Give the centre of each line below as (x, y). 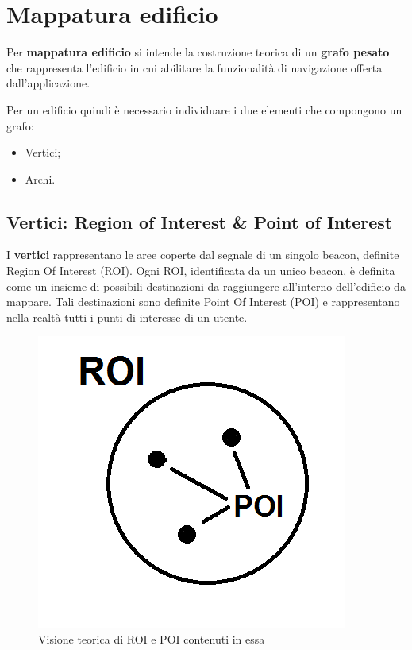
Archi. (40, 178)
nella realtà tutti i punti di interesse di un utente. (127, 317)
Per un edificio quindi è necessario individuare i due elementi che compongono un (204, 109)
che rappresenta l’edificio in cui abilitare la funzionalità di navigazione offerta (194, 67)
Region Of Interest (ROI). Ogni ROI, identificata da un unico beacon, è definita (201, 271)
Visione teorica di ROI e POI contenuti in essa (152, 639)
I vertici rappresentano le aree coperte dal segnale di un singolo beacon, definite (203, 255)
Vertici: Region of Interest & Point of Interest (200, 221)
